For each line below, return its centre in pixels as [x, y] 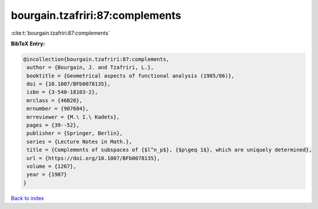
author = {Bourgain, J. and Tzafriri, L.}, [90, 67]
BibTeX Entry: [28, 44]
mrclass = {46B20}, [54, 100]
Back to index [27, 198]
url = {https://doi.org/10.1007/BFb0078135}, [93, 158]
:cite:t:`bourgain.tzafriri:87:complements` [60, 33]
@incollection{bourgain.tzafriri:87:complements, [96, 59]
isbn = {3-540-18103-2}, [62, 92]
